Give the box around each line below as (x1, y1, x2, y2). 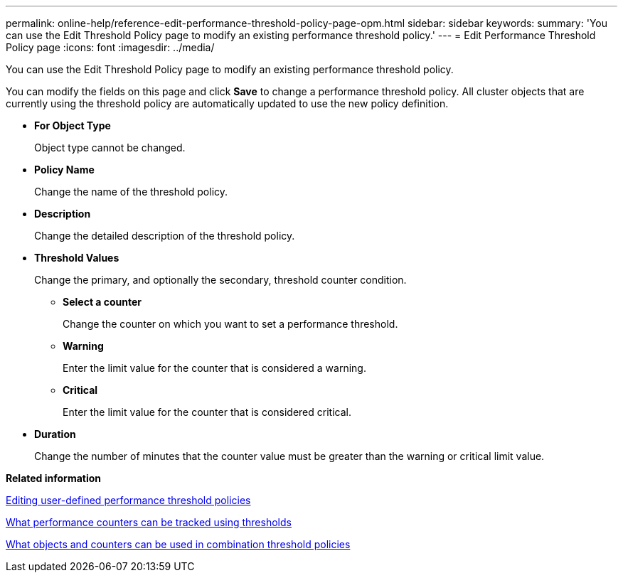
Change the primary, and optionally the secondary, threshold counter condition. (34, 274, 407, 286)
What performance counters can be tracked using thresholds (6, 516, 292, 528)
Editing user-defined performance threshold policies (6, 494, 251, 506)
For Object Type (34, 119, 111, 132)
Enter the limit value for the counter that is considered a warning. (63, 362, 366, 374)
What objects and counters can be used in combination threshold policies (6, 538, 351, 550)
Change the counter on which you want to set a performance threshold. (63, 318, 398, 330)
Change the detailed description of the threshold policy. (34, 230, 295, 242)
